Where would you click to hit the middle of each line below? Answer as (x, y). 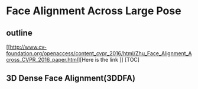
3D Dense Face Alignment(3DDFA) (71, 78)
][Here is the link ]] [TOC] (109, 60)
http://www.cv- (28, 47)
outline (19, 33)
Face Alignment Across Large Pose (94, 11)
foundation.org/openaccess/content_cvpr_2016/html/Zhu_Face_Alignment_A (99, 53)
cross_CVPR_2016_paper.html (42, 60)
